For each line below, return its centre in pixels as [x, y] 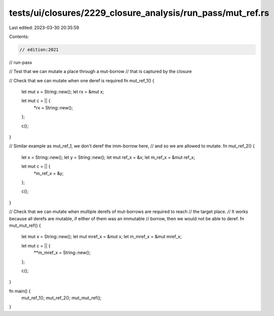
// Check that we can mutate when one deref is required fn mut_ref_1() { [82, 80]
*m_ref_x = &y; [49, 173]
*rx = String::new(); [53, 107]
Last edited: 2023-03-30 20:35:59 [44, 28]
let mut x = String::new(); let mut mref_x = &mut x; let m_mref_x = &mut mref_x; [102, 237]
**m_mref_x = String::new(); [62, 253]
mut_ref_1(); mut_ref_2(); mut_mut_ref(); [62, 298]
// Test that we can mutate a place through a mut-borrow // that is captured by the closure [101, 71]
